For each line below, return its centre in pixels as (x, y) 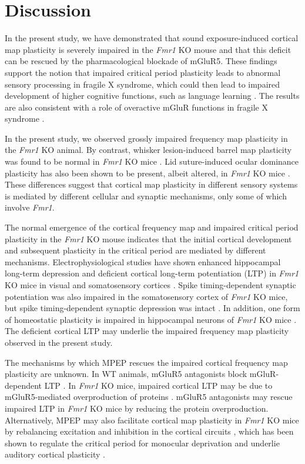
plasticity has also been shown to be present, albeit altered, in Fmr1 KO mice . (148, 173)
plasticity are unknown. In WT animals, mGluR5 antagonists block (126, 374)
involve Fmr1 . (30, 207)
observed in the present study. (59, 342)
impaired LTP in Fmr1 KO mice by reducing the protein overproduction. (137, 408)
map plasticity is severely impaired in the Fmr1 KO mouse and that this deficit (148, 49)
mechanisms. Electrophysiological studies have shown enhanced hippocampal (143, 261)
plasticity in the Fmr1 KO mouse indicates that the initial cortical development (148, 238)
